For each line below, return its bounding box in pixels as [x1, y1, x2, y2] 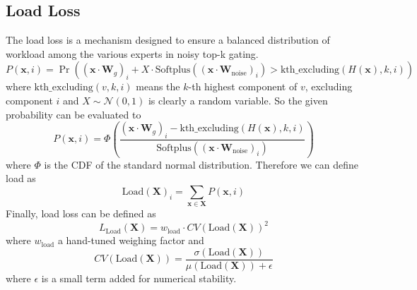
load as [6, 171, 36, 186]
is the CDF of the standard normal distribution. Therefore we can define [44, 157, 359, 171]
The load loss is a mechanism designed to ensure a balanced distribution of [6, 32, 330, 47]
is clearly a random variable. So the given [148, 92, 328, 107]
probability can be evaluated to [6, 107, 141, 121]
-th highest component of [188, 79, 298, 94]
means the [136, 79, 180, 94]
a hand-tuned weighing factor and [57, 233, 204, 248]
